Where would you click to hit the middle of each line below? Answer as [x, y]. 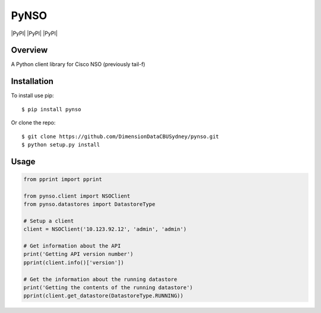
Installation [32, 81]
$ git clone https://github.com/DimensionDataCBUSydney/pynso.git [120, 136]
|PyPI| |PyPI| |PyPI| [34, 33]
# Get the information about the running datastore [100, 279]
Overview [29, 50]
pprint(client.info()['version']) [74, 262]
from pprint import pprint [63, 179]
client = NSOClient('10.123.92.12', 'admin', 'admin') [105, 229]
